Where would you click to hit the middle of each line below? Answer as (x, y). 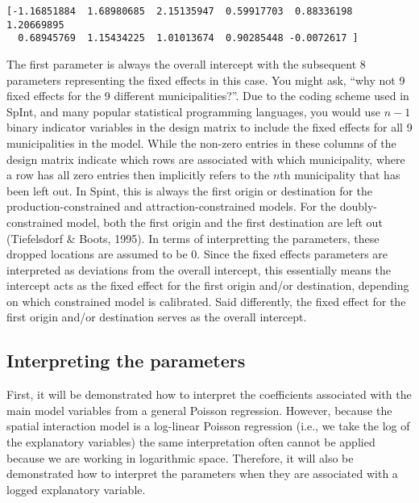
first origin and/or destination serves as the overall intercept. (157, 317)
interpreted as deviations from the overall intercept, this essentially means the (199, 269)
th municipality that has (340, 175)
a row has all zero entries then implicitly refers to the (138, 175)
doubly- (358, 206)
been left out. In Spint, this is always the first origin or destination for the (190, 190)
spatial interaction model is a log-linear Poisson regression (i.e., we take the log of (208, 426)
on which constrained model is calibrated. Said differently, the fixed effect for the (206, 301)
